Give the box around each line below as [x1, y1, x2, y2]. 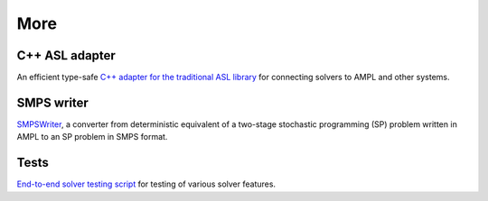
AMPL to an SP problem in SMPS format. [16, 132, 168, 142]
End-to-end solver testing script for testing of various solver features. [16, 178, 276, 189]
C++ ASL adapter [16, 48, 117, 63]
